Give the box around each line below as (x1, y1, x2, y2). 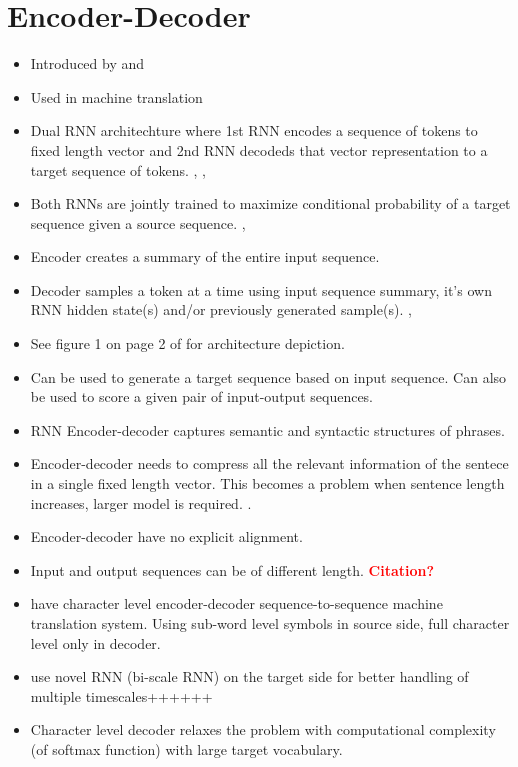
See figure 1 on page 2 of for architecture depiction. (30, 333, 345, 354)
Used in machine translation (30, 86, 203, 107)
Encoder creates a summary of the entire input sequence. (30, 246, 380, 267)
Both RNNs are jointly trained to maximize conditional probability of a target (30, 193, 511, 214)
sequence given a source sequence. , (30, 212, 246, 233)
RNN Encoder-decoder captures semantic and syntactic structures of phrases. (30, 419, 505, 440)
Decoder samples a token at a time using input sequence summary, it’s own (30, 279, 492, 300)
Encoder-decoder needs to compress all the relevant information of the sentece (30, 453, 509, 474)
